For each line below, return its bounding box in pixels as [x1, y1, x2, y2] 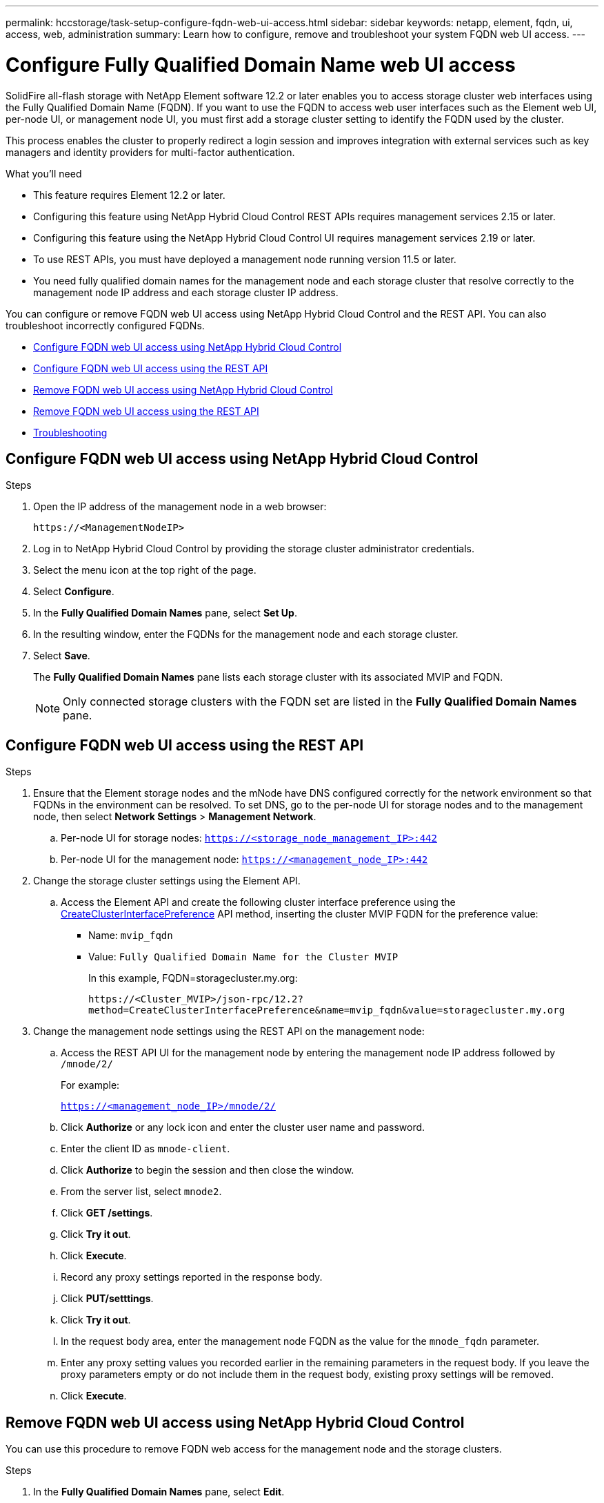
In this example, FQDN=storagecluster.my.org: [88, 972, 298, 985]
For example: [61, 1079, 120, 1092]
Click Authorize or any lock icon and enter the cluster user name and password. [61, 1121, 425, 1134]
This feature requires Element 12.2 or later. [33, 188, 225, 201]
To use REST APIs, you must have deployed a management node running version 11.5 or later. [33, 253, 456, 265]
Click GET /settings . [61, 1207, 153, 1219]
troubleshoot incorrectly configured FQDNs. [6, 319, 205, 331]
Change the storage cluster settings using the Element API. [33, 875, 301, 887]
